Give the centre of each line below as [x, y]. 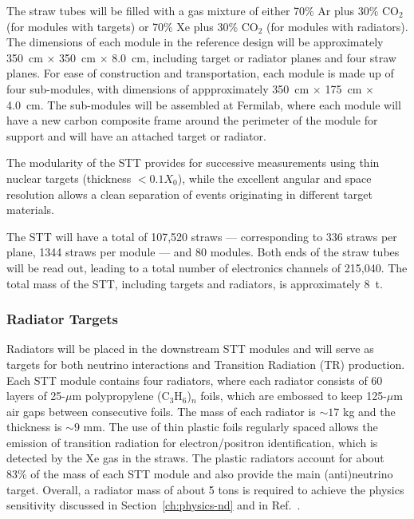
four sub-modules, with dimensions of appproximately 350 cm [158, 88]
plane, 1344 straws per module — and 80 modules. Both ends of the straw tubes [203, 252]
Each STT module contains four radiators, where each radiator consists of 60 [195, 380]
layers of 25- [36, 396]
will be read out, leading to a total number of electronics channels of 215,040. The [207, 267]
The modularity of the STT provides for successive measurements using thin [193, 162]
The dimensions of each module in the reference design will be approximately [195, 42]
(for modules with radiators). [337, 26]
